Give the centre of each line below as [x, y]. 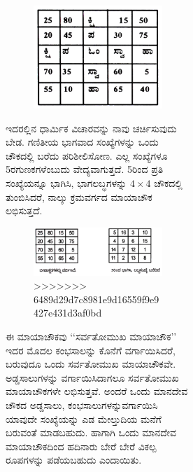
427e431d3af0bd [68, 313]
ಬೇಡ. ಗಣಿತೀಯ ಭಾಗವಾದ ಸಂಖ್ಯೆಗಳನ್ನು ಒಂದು [82, 142]
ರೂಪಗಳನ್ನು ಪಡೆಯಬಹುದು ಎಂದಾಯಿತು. [74, 460]
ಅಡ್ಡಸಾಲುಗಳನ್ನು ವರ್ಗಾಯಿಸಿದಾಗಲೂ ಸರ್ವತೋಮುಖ [92, 377]
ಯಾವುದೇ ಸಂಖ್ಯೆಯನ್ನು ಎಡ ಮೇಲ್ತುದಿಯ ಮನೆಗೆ [84, 418]
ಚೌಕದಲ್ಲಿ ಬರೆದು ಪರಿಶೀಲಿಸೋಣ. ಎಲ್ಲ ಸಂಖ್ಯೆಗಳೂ [87, 155]
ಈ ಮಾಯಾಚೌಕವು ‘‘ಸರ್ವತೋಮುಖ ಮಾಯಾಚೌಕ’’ [91, 336]
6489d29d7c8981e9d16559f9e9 [96, 299]
